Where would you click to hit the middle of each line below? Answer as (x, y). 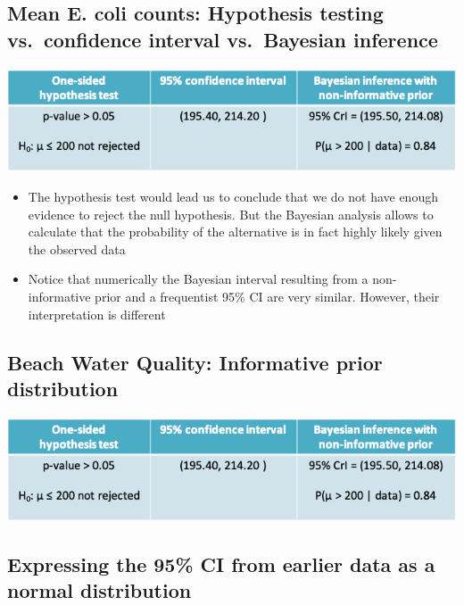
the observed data (77, 249)
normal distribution (99, 589)
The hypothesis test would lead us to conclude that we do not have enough (233, 196)
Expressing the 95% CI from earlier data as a (221, 564)
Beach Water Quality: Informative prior (195, 362)
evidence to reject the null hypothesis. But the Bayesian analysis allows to (231, 214)
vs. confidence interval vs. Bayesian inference (223, 39)
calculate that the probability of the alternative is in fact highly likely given (235, 232)
